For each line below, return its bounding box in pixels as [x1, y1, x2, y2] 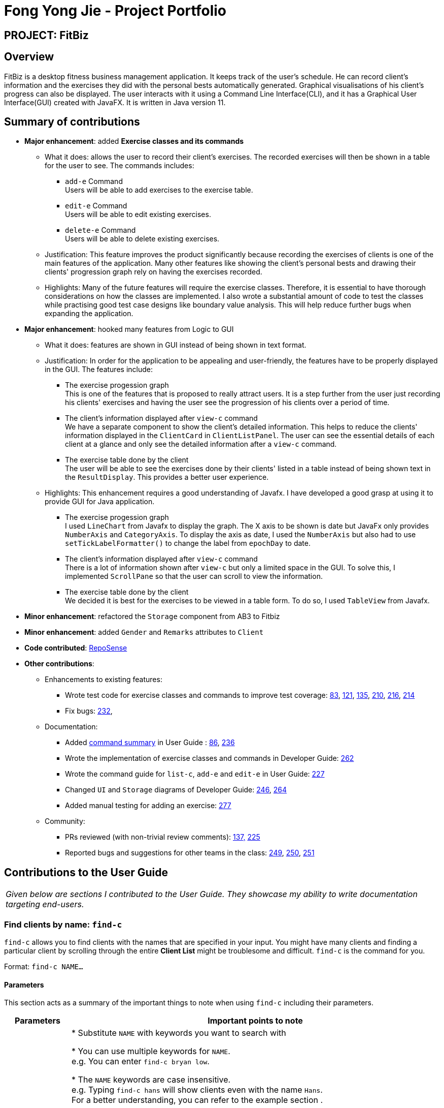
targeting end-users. [6, 899, 84, 910]
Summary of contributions [4, 115, 140, 129]
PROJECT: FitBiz [4, 28, 89, 42]
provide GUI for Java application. [45, 497, 155, 506]
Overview [4, 50, 54, 64]
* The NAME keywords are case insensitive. [72, 1074, 231, 1085]
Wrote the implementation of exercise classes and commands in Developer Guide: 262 [65, 754, 354, 763]
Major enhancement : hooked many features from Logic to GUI [24, 325, 234, 334]
